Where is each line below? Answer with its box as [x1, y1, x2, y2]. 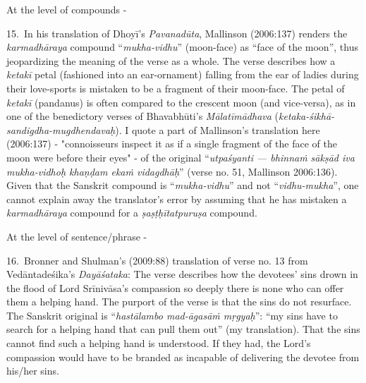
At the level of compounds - [6, 2, 127, 16]
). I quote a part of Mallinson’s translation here [115, 122, 320, 137]
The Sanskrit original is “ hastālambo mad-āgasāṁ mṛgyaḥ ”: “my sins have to [6, 308, 338, 322]
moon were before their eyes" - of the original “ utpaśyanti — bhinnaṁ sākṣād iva [6, 150, 355, 164]
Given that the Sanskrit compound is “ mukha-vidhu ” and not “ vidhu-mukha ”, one [6, 178, 359, 193]
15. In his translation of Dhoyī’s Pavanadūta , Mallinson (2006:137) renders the [6, 25, 348, 40]
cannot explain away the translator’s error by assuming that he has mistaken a [6, 191, 347, 206]
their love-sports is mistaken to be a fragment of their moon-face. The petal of [6, 80, 345, 95]
